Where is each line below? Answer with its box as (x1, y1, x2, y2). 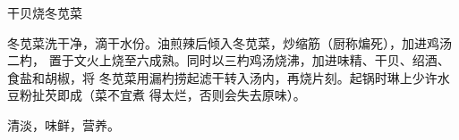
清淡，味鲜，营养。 (7, 115, 120, 134)
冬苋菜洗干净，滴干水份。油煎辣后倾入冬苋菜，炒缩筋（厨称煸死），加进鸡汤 (7, 33, 452, 52)
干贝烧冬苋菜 (7, 4, 82, 21)
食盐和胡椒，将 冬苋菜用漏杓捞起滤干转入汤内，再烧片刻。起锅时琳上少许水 (7, 68, 450, 86)
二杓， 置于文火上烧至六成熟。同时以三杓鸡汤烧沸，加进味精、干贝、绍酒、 (7, 51, 450, 70)
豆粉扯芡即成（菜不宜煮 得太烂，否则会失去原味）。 (7, 86, 306, 104)
